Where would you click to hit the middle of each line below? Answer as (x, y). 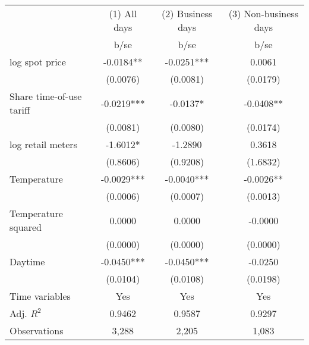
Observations (37, 330)
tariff (20, 110)
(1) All (123, 13)
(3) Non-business (263, 13)
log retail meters (43, 144)
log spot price (38, 62)
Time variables (40, 296)
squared (26, 227)
